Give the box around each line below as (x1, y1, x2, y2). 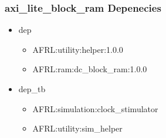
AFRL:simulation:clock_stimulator (32, 102, 158, 115)
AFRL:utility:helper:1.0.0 (32, 43, 123, 55)
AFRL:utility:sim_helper (32, 122, 123, 134)
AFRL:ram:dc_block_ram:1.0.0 (32, 63, 147, 75)
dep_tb (18, 83, 46, 95)
